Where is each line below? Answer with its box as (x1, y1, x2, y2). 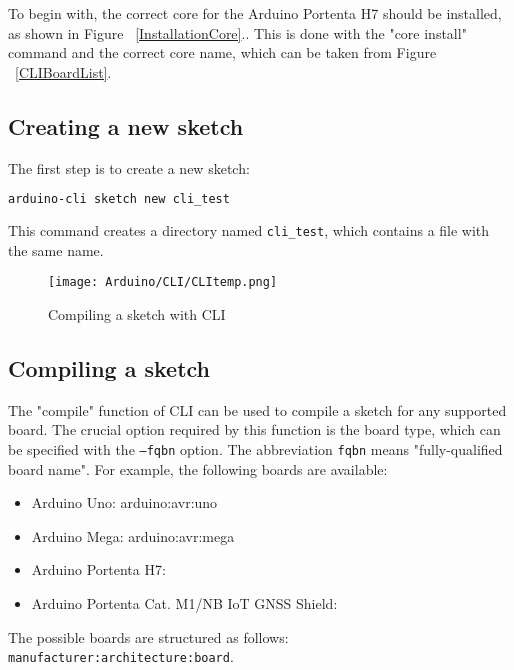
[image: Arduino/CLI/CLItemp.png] (48, 275, 278, 290)
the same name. (8, 239, 104, 260)
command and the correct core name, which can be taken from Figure (8, 42, 437, 63)
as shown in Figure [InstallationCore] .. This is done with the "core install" (8, 22, 467, 43)
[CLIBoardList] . (15, 61, 112, 82)
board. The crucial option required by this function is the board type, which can (8, 419, 501, 440)
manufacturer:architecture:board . (8, 646, 234, 667)
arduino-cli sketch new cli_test (8, 192, 230, 207)
